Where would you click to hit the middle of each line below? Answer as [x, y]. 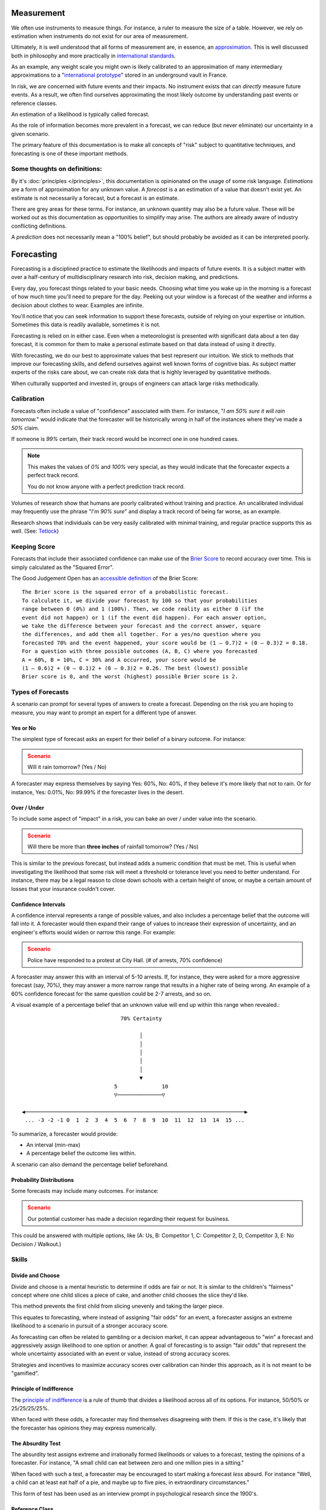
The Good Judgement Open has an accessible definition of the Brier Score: [105, 578]
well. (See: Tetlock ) [35, 531]
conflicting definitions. [39, 226]
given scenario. [30, 133]
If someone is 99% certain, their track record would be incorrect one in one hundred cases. [125, 439]
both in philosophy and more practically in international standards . [94, 56]
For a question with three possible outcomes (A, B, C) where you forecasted [140, 651]
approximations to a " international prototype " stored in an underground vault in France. [119, 75]
